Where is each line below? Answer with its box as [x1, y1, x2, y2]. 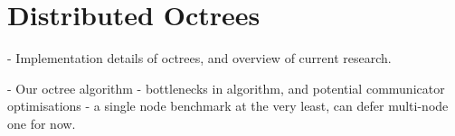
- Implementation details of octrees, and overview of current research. [7, 49, 392, 68]
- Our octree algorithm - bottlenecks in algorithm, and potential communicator [7, 78, 445, 97]
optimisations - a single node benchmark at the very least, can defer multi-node [7, 96, 449, 115]
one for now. [7, 113, 76, 132]
